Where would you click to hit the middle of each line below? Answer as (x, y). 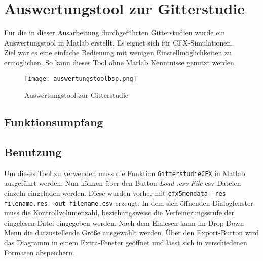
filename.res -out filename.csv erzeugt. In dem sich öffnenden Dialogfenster (129, 203)
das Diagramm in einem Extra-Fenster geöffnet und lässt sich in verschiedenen (126, 243)
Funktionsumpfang (54, 122)
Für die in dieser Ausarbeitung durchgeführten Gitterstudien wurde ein (115, 33)
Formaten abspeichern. (39, 252)
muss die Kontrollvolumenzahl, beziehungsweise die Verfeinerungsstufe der (119, 213)
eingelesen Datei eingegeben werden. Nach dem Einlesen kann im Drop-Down (124, 222)
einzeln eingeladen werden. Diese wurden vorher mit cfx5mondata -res (115, 192)
